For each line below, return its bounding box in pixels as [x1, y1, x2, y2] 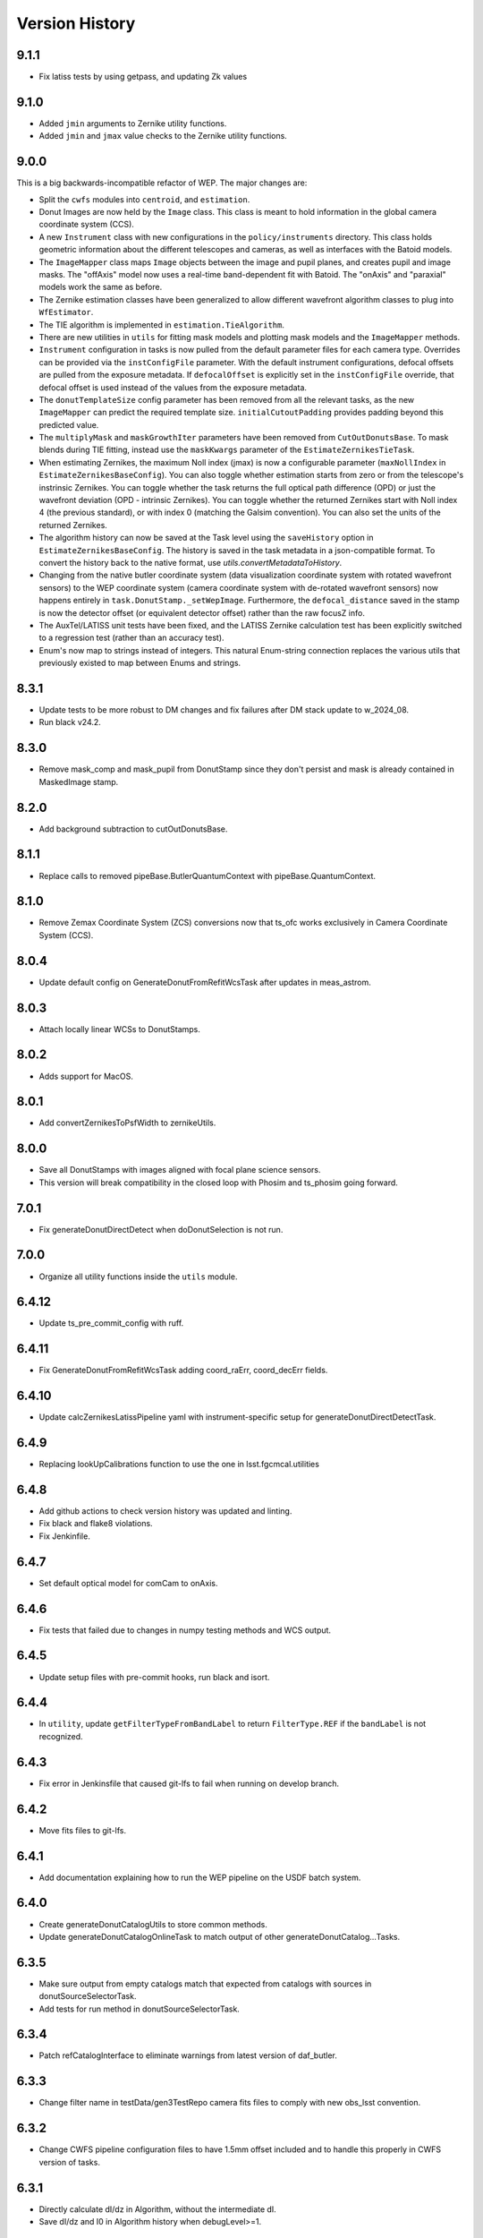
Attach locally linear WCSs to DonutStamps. [38, 1023, 201, 1034]
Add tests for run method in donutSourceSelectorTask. [38, 2003, 241, 2014]
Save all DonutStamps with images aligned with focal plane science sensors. [38, 1165, 321, 1175]
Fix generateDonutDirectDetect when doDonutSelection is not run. [38, 1224, 284, 1234]
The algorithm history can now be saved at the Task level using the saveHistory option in [38, 533, 374, 543]
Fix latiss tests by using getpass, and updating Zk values [38, 72, 248, 82]
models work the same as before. [38, 282, 163, 293]
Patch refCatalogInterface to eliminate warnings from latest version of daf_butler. [38, 2050, 337, 2061]
